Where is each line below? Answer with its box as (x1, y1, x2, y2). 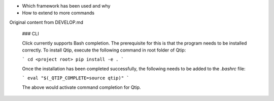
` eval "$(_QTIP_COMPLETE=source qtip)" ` (22, 75, 129, 81)
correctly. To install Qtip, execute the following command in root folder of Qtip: (22, 47, 186, 53)
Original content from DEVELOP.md (9, 19, 83, 25)
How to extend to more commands (22, 10, 95, 16)
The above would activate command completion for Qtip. (22, 84, 142, 90)
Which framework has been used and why (22, 3, 111, 9)
